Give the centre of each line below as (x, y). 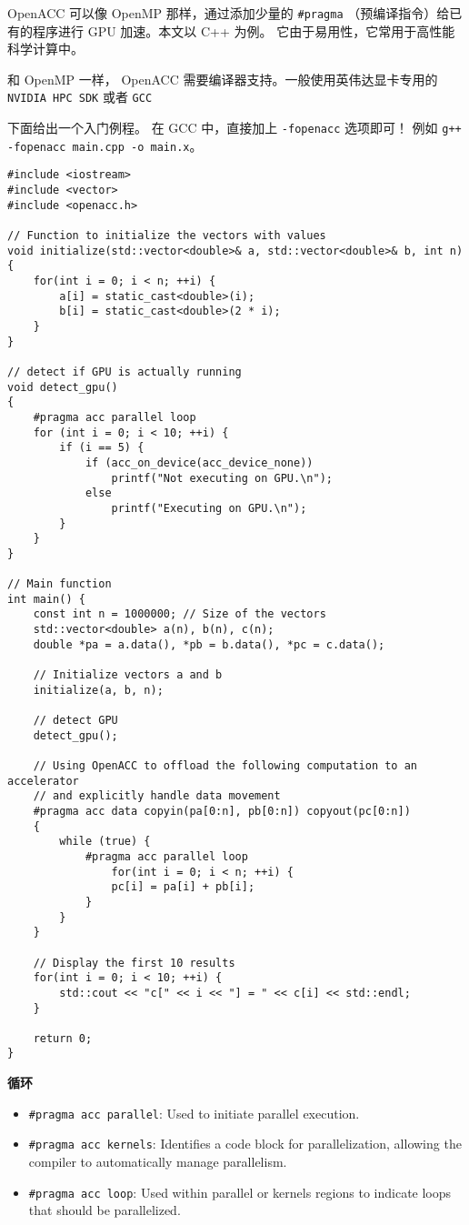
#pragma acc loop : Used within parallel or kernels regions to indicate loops (240, 1192)
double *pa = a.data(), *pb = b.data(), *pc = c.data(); (209, 644)
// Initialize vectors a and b (128, 675)
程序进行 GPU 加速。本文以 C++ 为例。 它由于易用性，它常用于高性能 (244, 30)
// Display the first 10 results (134, 963)
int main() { (46, 599)
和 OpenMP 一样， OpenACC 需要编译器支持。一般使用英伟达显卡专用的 (223, 79)
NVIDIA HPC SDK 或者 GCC (80, 97)
